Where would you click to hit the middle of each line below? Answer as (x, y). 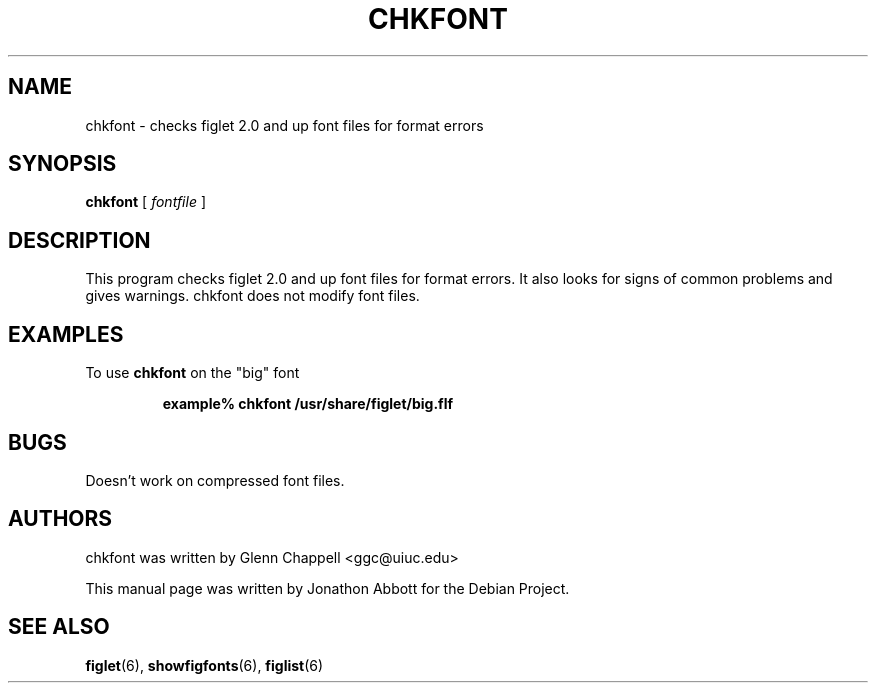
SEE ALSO (59, 627)
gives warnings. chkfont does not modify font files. (252, 296)
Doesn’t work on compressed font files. (215, 480)
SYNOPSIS (62, 164)
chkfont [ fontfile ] (146, 202)
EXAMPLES (66, 334)
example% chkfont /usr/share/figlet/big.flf (308, 404)
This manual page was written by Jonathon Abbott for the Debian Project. (327, 588)
